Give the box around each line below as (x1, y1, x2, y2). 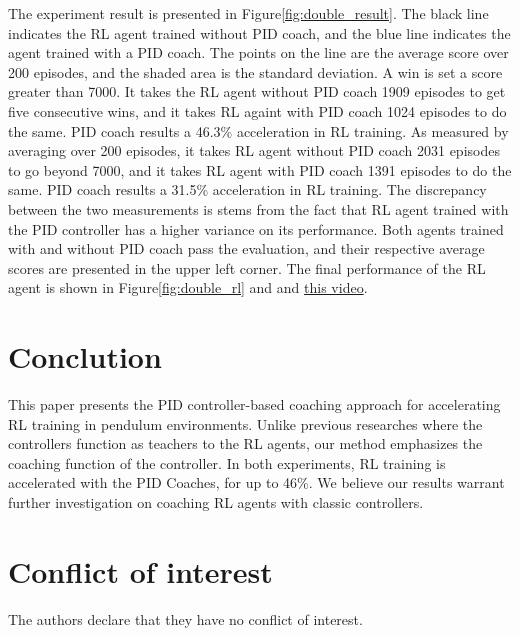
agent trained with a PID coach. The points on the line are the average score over (8, 42, 509, 63)
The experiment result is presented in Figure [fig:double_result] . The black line (8, 3, 489, 23)
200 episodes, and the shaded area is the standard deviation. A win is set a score (8, 61, 503, 82)
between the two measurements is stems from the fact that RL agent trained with (8, 198, 509, 219)
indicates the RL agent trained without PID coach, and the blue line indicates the (8, 22, 511, 43)
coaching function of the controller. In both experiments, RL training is (8, 452, 446, 473)
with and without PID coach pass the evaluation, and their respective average (8, 238, 485, 259)
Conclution (8, 336, 162, 377)
